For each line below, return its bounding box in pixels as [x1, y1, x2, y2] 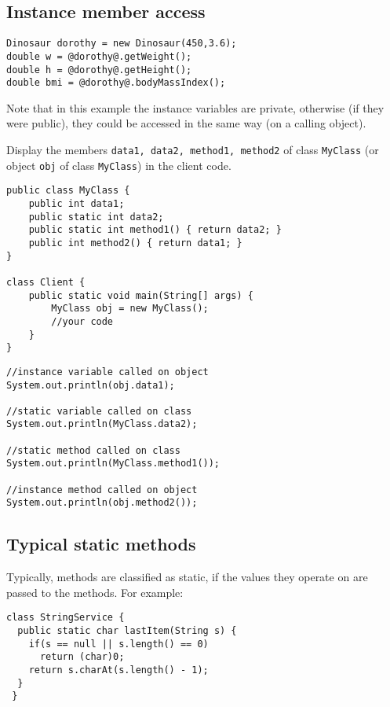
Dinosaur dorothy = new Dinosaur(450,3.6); [6, 38, 237, 50]
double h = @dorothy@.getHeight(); [6, 64, 192, 75]
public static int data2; [28, 211, 164, 223]
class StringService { [6, 612, 125, 624]
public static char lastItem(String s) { [17, 625, 237, 637]
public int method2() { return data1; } [28, 237, 242, 249]
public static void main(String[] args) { [28, 289, 253, 301]
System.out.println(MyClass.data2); [6, 418, 198, 430]
